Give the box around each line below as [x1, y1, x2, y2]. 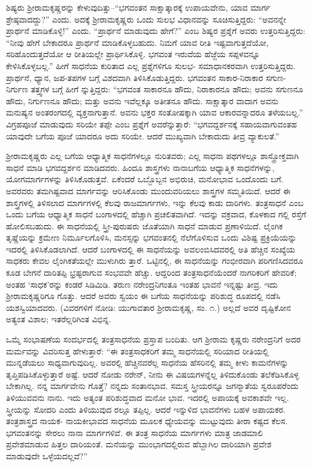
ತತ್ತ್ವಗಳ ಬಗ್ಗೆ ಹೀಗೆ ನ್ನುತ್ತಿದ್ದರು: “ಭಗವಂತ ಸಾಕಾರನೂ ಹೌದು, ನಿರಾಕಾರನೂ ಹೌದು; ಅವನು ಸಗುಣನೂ [30, 83, 303, 95]
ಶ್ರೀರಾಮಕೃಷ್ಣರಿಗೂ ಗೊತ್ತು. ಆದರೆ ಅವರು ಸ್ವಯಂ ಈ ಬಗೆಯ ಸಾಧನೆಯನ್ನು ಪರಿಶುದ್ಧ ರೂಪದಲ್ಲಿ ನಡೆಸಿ [6, 289, 281, 302]
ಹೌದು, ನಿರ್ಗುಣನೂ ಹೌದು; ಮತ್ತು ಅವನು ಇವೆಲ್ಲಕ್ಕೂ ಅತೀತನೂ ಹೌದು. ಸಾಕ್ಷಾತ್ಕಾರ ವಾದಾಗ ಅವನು [6, 94, 279, 107]
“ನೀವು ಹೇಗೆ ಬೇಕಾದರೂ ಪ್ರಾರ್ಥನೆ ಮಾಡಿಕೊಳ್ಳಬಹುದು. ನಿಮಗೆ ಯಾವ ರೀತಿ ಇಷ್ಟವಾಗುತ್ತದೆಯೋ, [6, 36, 269, 48]
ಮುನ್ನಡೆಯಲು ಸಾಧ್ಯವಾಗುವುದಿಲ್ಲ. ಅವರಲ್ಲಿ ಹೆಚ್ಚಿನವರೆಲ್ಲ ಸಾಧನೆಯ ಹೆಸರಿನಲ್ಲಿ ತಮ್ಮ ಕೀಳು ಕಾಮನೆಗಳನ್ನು [6, 356, 289, 369]
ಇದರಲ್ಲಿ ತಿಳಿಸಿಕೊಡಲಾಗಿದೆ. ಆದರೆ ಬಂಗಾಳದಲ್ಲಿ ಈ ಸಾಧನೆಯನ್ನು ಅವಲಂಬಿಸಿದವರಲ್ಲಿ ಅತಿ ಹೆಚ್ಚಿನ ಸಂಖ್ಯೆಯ [6, 242, 296, 255]
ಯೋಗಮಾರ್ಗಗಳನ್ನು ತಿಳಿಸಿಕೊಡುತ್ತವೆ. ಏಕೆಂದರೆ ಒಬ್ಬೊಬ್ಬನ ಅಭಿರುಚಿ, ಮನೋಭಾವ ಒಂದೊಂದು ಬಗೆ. [6, 173, 284, 185]
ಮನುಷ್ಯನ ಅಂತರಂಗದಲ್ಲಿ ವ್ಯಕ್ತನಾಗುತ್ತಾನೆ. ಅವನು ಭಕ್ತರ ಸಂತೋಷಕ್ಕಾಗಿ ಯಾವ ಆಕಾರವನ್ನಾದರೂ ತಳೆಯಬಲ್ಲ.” [6, 106, 303, 119]
